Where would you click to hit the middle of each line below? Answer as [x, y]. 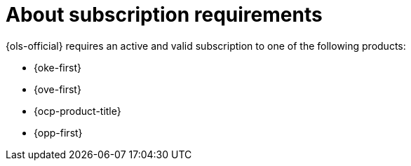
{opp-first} [58, 132]
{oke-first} [58, 67]
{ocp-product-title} [78, 111]
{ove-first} [58, 89]
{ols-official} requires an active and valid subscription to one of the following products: [206, 46]
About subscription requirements [164, 15]
